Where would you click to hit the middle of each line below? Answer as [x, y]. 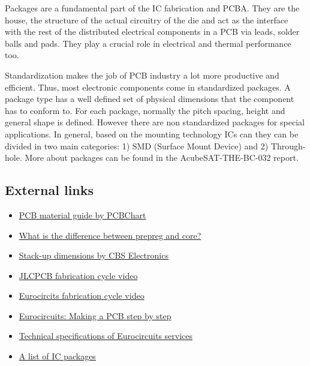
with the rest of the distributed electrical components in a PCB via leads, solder [152, 31]
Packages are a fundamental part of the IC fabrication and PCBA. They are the [152, 8]
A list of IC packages [57, 356]
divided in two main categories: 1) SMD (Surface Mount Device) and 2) [137, 145]
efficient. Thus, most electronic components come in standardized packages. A [148, 87]
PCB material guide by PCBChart [82, 214]
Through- [288, 145]
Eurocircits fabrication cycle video [82, 295]
